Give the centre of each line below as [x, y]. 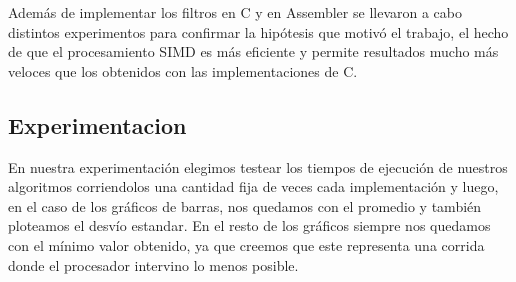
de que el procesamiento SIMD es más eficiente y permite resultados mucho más [253, 51]
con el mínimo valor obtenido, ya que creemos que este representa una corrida [246, 244]
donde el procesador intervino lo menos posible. [153, 264]
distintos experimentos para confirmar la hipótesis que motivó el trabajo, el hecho [258, 31]
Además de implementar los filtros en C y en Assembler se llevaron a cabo [235, 12]
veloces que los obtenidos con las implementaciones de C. [183, 70]
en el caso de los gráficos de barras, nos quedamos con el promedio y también [245, 205]
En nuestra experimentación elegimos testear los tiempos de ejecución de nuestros [258, 166]
